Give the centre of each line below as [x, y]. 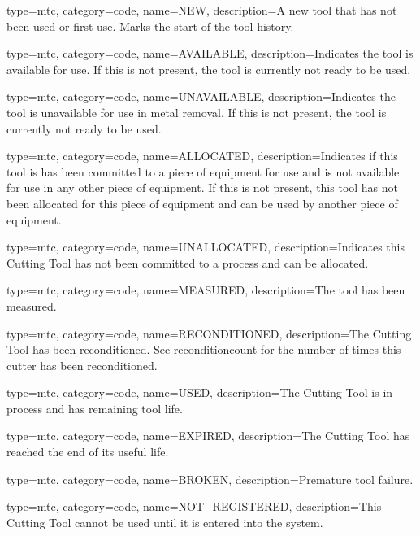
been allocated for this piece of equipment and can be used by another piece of [202, 203]
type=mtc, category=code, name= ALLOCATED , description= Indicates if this [202, 156]
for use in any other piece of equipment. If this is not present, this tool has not [203, 187]
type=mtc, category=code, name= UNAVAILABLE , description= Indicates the [201, 96]
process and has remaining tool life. [95, 408]
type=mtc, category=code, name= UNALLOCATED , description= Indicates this [206, 247]
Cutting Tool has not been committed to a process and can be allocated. [188, 262]
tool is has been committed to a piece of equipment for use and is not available [203, 171]
